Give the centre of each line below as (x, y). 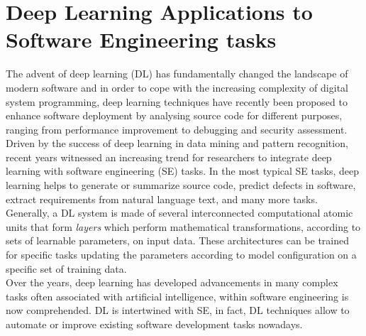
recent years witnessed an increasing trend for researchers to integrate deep (169, 157)
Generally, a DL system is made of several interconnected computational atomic (179, 213)
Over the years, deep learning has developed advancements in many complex (172, 282)
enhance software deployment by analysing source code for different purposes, (174, 115)
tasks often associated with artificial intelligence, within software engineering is (177, 296)
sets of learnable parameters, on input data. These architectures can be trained (177, 240)
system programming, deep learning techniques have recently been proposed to (177, 101)
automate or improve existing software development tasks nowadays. (154, 324)
